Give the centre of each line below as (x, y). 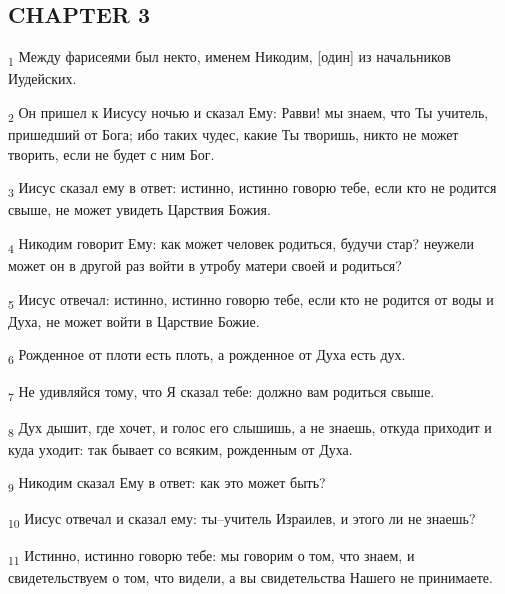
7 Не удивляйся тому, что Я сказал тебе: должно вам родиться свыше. (221, 392)
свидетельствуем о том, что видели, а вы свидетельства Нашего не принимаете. (250, 576)
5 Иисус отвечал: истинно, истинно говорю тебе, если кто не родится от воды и (251, 300)
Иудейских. (42, 78)
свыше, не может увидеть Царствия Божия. (139, 209)
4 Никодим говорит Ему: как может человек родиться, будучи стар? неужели (241, 244)
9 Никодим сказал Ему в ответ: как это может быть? (167, 484)
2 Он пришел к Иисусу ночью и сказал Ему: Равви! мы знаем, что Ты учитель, (248, 113)
